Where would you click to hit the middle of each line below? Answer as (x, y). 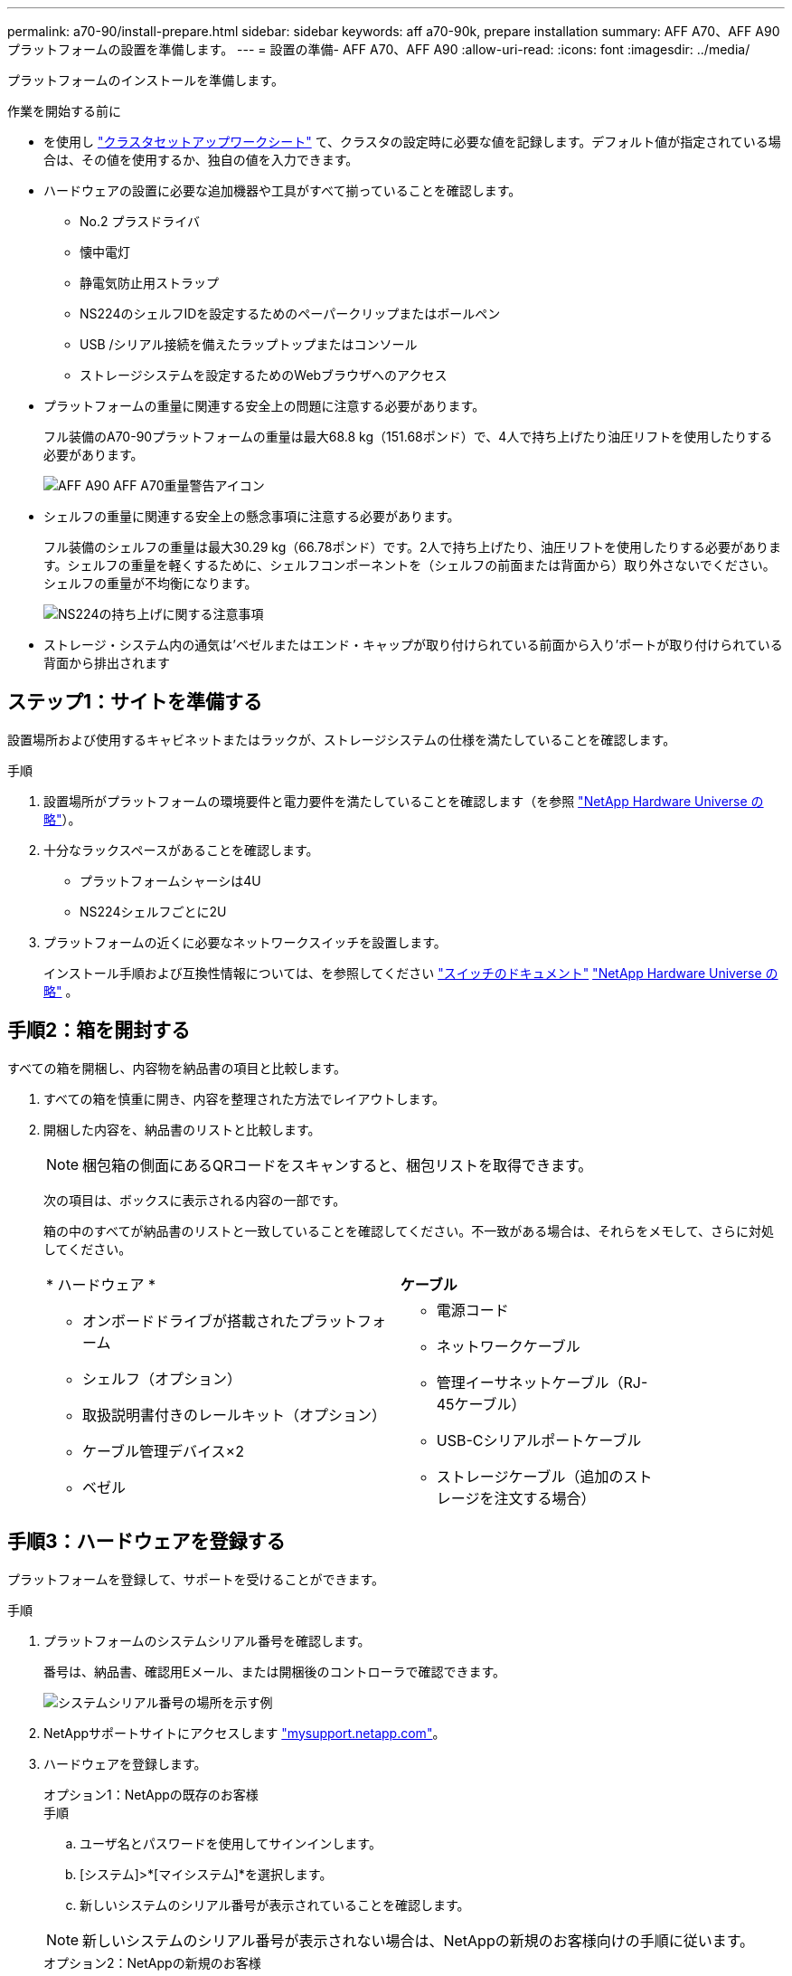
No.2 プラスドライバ (140, 221)
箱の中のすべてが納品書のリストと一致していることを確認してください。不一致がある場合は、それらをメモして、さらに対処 (409, 1230)
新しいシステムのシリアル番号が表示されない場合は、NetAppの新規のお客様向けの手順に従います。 (419, 1940)
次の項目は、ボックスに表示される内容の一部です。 (195, 1200)
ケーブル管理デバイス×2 (163, 1451)
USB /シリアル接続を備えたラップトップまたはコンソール (249, 344)
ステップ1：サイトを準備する (135, 702)
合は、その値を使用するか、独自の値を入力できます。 (201, 160)
